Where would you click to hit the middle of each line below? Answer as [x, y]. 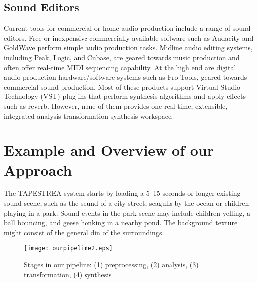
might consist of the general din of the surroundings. [84, 232]
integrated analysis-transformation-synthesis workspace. [89, 116]
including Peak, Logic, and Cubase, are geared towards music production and [122, 57]
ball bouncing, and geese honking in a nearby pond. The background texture [121, 223]
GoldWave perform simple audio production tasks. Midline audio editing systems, [128, 47]
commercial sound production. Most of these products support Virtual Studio [122, 86]
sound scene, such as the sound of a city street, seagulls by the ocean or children [127, 203]
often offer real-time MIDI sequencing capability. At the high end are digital [120, 67]
